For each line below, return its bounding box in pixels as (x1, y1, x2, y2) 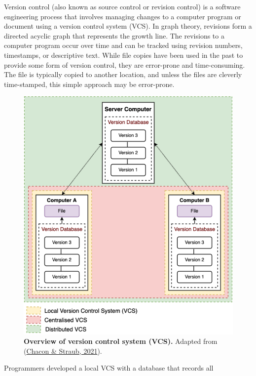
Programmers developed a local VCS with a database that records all (4, 362, 214, 373)
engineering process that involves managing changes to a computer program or (4, 11, 241, 21)
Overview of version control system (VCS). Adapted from (24, 336, 218, 346)
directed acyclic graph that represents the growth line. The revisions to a (4, 30, 224, 41)
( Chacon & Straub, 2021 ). (24, 345, 102, 356)
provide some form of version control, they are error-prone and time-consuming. (4, 59, 245, 70)
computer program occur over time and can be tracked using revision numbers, (4, 40, 243, 50)
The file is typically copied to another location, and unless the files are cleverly (4, 69, 242, 80)
